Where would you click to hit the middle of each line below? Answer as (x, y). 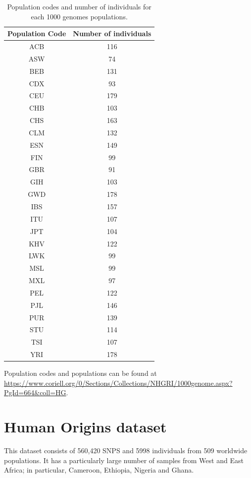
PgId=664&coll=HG (35, 392)
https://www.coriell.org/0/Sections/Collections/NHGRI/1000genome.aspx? (118, 383)
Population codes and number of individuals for (79, 6)
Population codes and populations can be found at (80, 373)
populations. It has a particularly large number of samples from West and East (124, 460)
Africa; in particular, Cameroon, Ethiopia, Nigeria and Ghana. (99, 470)
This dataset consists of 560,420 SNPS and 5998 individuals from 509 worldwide (126, 450)
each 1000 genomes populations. (79, 16)
